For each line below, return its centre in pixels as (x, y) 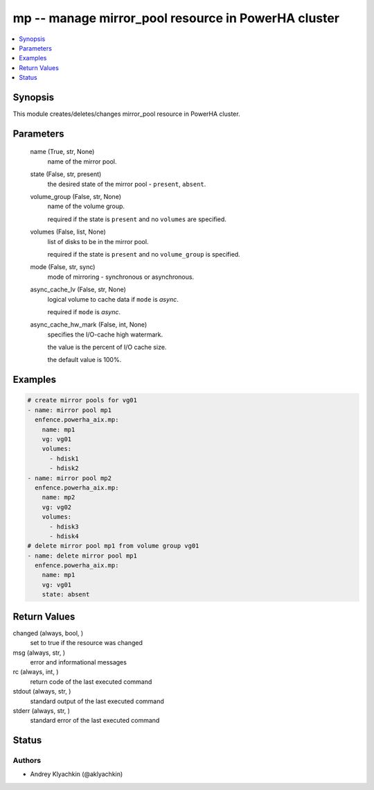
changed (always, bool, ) (48, 633)
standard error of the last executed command (95, 721)
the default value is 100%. (84, 360)
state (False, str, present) (66, 174)
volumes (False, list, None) (68, 232)
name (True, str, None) (62, 152)
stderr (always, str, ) (42, 710)
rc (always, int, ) (36, 672)
